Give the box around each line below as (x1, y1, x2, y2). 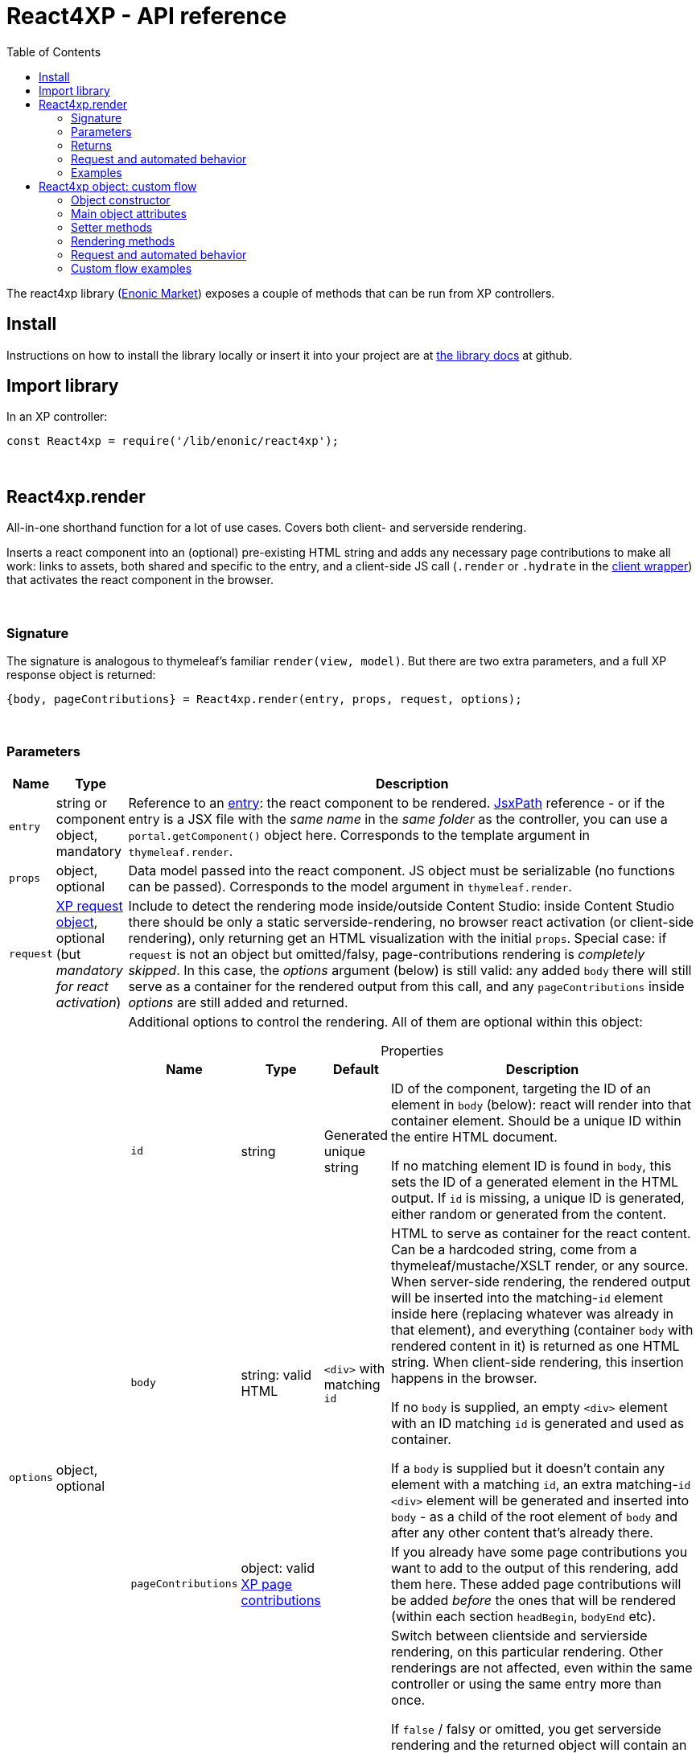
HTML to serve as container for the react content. (391, 1224, 691, 1241)
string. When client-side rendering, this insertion (391, 1353, 684, 1370)
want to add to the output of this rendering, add (391, 1559, 678, 1576)
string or (56, 794, 107, 811)
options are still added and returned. (128, 994, 348, 1010)
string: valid (241, 1366, 312, 1383)
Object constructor (71, 192, 171, 207)
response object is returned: (6, 668, 156, 682)
